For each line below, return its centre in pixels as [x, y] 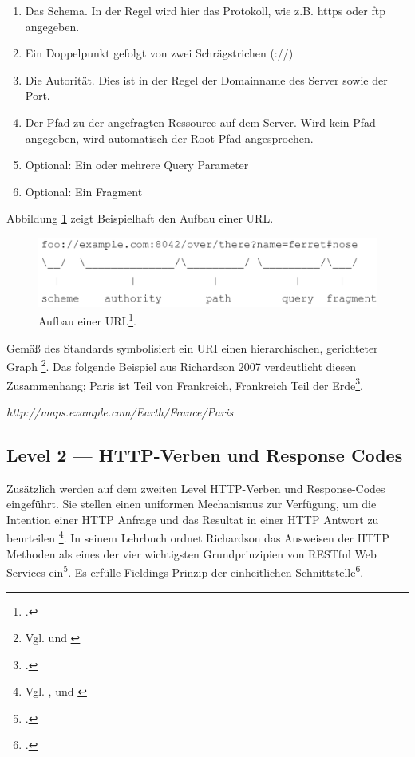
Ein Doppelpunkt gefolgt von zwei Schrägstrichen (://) [159, 53]
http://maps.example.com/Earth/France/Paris [120, 411]
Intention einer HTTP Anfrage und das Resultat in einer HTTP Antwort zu [193, 519]
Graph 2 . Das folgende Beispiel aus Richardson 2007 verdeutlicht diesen [181, 365]
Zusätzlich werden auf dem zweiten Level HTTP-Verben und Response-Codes [196, 488]
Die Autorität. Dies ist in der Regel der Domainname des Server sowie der [206, 79]
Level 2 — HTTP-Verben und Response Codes [205, 454]
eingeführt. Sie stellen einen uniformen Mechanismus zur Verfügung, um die [192, 504]
